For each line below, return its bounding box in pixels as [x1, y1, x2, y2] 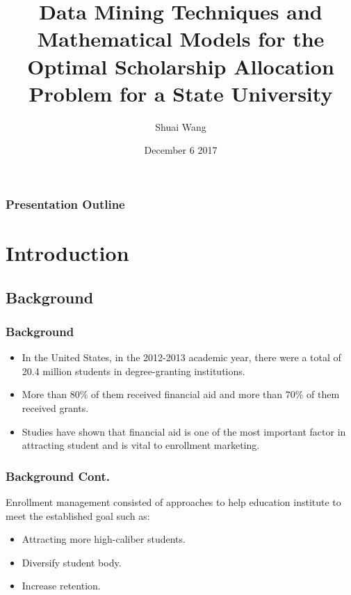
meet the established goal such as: [6, 508, 150, 523]
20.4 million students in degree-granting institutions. [22, 363, 245, 378]
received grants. [22, 400, 89, 415]
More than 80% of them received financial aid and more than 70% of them [22, 387, 340, 402]
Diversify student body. [22, 555, 122, 569]
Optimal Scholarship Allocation [27, 51, 334, 80]
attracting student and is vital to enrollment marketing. [22, 438, 260, 452]
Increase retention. [22, 578, 101, 593]
